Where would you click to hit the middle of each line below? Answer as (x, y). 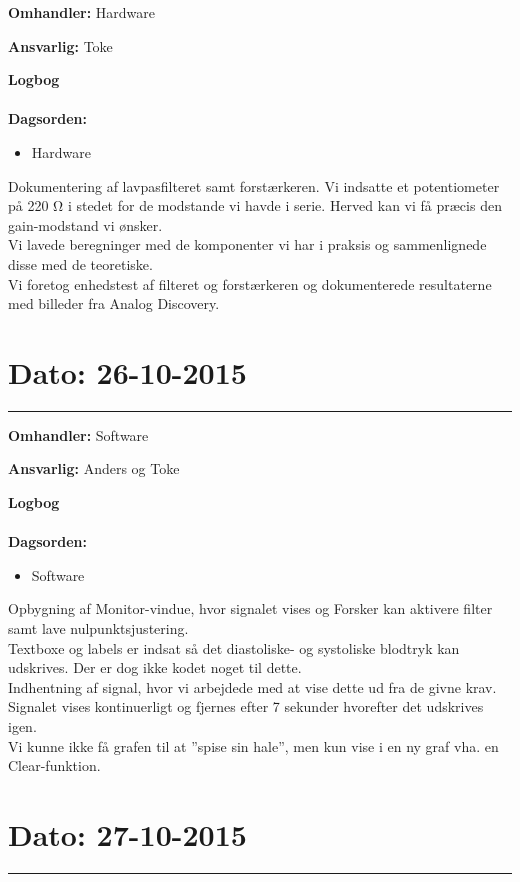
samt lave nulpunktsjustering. (98, 628)
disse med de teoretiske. (80, 263)
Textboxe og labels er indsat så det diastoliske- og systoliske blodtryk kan (234, 647)
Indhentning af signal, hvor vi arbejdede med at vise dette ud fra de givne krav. (252, 686)
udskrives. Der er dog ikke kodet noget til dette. (155, 667)
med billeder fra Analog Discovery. (114, 303)
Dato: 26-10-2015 (127, 371)
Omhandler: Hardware (81, 12)
